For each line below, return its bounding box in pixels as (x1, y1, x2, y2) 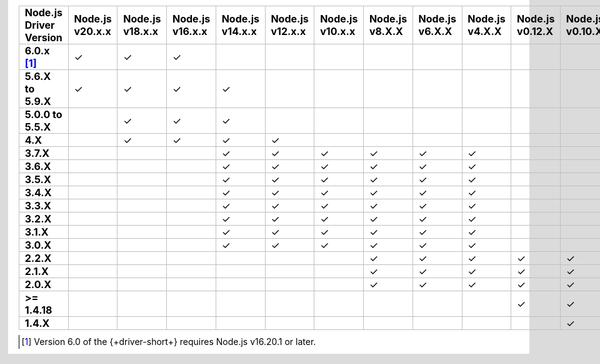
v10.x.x (320, 25, 356, 38)
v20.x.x (73, 25, 112, 38)
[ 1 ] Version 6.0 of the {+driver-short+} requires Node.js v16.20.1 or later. (21, 336, 317, 347)
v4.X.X (467, 25, 502, 38)
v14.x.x (221, 25, 257, 38)
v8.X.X (368, 25, 404, 38)
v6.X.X (418, 25, 453, 38)
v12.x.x (270, 25, 307, 38)
